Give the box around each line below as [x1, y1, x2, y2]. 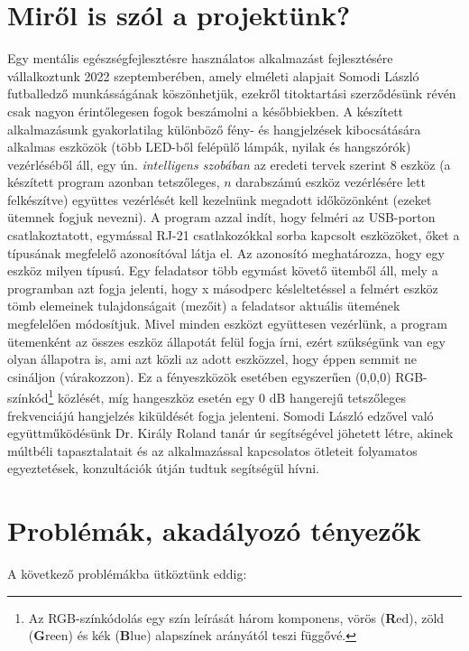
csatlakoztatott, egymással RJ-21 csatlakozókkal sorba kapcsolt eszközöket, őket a [7, 226, 460, 245]
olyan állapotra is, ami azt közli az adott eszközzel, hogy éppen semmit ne [7, 349, 418, 368]
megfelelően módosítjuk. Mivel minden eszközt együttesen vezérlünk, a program [7, 314, 447, 333]
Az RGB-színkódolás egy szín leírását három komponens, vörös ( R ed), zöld [28, 608, 445, 627]
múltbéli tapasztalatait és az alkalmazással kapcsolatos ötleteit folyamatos [7, 441, 418, 460]
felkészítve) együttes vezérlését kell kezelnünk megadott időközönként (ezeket [7, 190, 432, 209]
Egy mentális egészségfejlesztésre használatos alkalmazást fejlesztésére [7, 49, 393, 68]
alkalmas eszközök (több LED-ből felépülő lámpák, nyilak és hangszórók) [7, 137, 411, 156]
